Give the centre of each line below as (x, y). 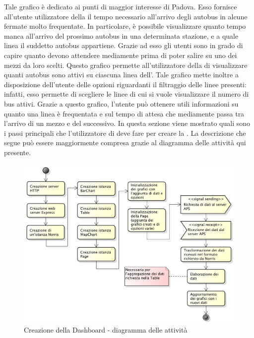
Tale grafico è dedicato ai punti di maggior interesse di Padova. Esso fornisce (121, 6)
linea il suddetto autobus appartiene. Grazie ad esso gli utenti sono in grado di (124, 45)
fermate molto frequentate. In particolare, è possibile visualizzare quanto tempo (125, 26)
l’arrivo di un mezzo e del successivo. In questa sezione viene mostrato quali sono (127, 123)
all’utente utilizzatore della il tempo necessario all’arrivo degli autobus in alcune (126, 16)
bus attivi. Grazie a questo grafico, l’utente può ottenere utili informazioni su (121, 103)
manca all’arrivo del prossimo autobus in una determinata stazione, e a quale (121, 35)
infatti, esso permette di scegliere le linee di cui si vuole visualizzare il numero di (127, 94)
